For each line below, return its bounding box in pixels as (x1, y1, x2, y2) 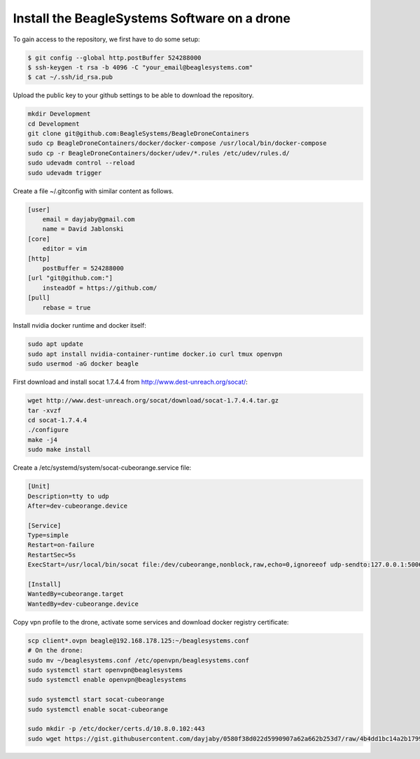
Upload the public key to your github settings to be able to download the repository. (13, 91, 255, 99)
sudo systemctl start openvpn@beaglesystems (27, 666, 183, 674)
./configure (27, 426, 69, 434)
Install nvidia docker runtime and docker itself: (13, 321, 146, 330)
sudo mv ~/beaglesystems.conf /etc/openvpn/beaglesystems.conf (27, 656, 250, 664)
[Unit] (27, 482, 50, 490)
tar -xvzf (27, 406, 62, 415)
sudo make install (27, 445, 91, 454)
